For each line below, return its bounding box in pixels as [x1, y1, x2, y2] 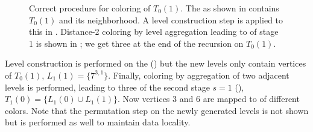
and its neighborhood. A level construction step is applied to [59, 13, 283, 26]
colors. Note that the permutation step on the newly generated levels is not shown [5, 104, 309, 116]
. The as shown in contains [180, 2, 279, 14]
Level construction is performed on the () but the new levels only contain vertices [5, 57, 306, 70]
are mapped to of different [203, 92, 300, 105]
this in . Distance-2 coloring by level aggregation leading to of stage [29, 25, 279, 38]
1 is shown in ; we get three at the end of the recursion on [29, 37, 244, 49]
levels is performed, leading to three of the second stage [5, 80, 210, 93]
